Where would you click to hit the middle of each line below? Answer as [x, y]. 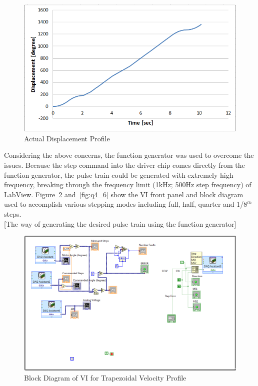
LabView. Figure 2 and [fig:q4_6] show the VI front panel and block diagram [124, 194]
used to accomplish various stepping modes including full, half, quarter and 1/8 [126, 204]
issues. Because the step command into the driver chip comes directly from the [124, 165]
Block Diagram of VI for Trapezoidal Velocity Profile [105, 377]
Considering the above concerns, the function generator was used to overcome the [129, 155]
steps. [13, 214]
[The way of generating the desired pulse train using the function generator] [120, 223]
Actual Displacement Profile [67, 138]
